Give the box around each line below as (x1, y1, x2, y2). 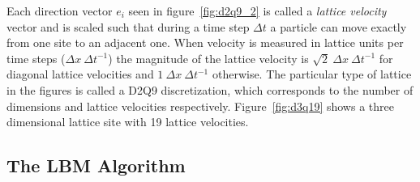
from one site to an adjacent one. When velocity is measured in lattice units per (6, 34, 404, 51)
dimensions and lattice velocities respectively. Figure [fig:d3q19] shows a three (6, 97, 394, 114)
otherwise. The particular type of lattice (212, 66, 412, 83)
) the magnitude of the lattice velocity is (108, 49, 309, 66)
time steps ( (6, 49, 66, 66)
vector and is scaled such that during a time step (6, 18, 250, 35)
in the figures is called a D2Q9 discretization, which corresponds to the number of (6, 81, 414, 98)
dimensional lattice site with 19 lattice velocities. (6, 113, 249, 130)
